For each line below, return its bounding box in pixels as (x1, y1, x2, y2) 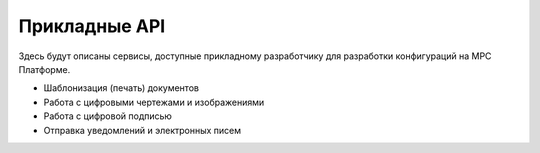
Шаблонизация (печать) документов (43, 82, 200, 94)
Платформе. (18, 63, 71, 75)
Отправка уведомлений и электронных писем (43, 124, 242, 136)
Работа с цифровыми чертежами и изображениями (43, 96, 265, 108)
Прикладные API (18, 15, 166, 37)
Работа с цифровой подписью (43, 110, 172, 122)
